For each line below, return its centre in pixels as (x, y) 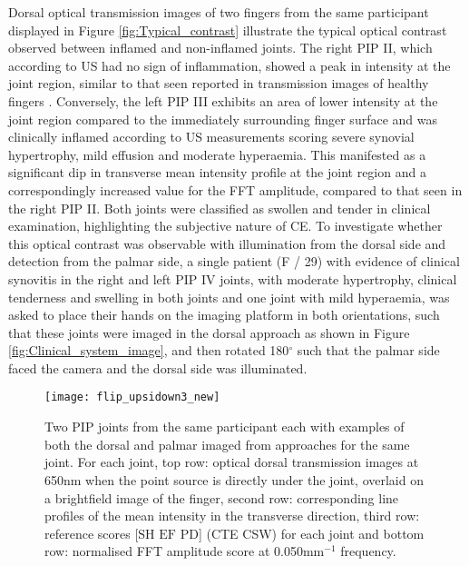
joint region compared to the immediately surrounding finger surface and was (223, 119)
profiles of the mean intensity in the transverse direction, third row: (232, 516)
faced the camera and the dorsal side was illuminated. (158, 367)
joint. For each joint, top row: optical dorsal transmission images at (232, 462)
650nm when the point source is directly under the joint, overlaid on (234, 479)
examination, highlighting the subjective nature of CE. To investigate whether (225, 226)
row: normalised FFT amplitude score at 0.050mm (185, 551)
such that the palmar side (368, 350)
